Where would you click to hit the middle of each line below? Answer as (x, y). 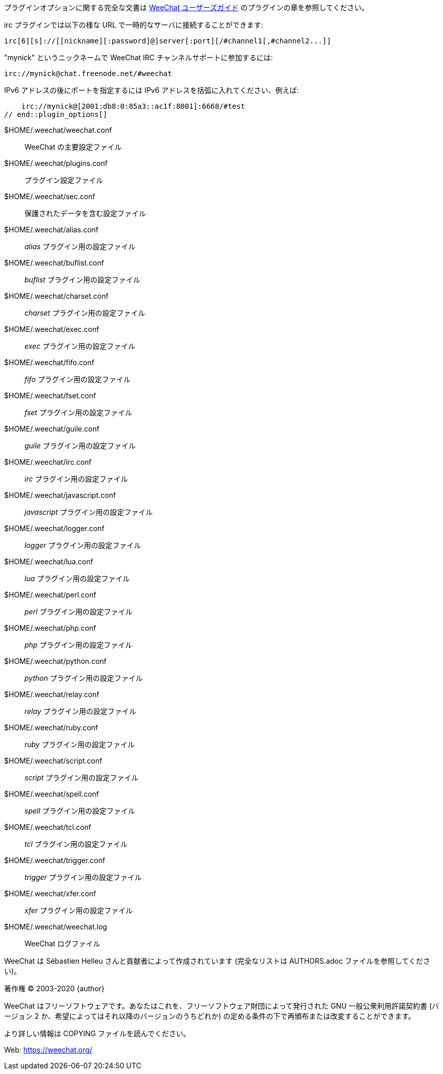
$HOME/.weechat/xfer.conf (50, 893)
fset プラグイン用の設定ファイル (78, 412)
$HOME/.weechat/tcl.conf (48, 827)
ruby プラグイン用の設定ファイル (80, 744)
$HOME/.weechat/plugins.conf (56, 163)
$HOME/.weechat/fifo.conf (49, 362)
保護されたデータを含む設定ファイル (85, 213)
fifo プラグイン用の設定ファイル (78, 379)
